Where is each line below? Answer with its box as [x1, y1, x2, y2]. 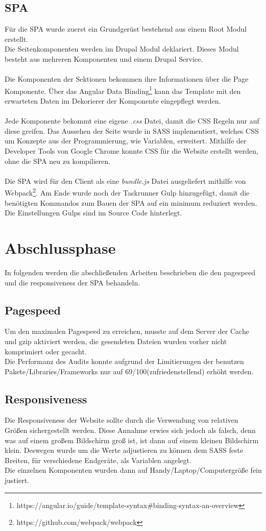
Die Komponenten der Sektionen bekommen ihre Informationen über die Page [5, 74, 249, 84]
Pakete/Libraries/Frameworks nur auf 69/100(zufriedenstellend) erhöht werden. [5, 366, 254, 376]
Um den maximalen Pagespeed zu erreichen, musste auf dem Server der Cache [5, 326, 249, 336]
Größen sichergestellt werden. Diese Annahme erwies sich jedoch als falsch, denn [5, 425, 256, 436]
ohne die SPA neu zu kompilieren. [5, 155, 111, 166]
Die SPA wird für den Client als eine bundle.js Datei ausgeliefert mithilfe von [5, 175, 246, 186]
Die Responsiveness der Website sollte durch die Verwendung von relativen [5, 415, 238, 425]
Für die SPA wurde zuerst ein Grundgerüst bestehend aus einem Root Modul [5, 23, 247, 34]
